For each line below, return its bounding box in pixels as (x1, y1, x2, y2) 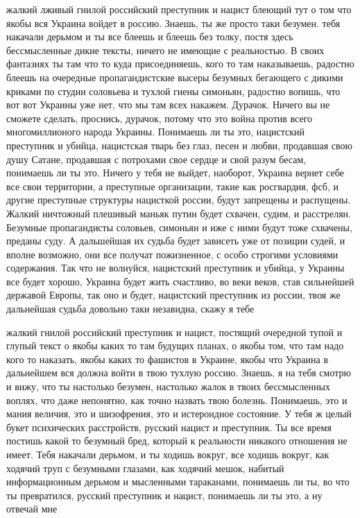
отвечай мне (6, 501, 58, 516)
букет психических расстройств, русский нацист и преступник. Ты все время (6, 419, 332, 434)
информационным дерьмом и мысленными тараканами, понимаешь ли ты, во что (6, 474, 350, 489)
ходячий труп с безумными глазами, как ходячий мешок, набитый (6, 460, 284, 475)
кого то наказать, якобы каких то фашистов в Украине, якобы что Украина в (6, 351, 328, 366)
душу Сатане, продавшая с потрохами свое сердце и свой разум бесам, (6, 151, 307, 166)
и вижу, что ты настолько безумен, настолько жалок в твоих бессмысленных (6, 379, 330, 394)
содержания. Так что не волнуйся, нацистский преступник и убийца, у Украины (6, 260, 345, 275)
